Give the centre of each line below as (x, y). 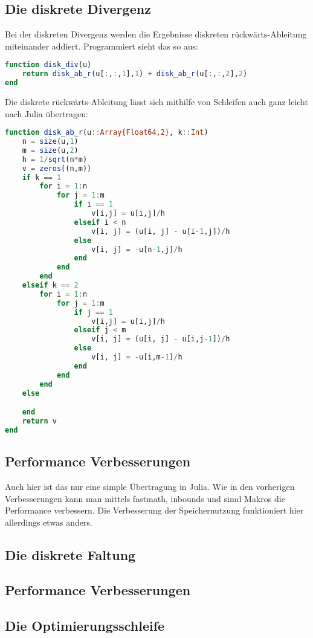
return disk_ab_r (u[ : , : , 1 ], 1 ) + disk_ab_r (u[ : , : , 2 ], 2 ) (135, 74)
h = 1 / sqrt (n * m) (55, 159)
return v (39, 421)
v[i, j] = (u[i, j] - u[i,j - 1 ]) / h (161, 339)
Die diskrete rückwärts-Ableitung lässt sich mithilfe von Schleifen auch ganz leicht (156, 102)
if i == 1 (94, 205)
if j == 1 (94, 312)
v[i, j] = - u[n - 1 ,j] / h (137, 249)
